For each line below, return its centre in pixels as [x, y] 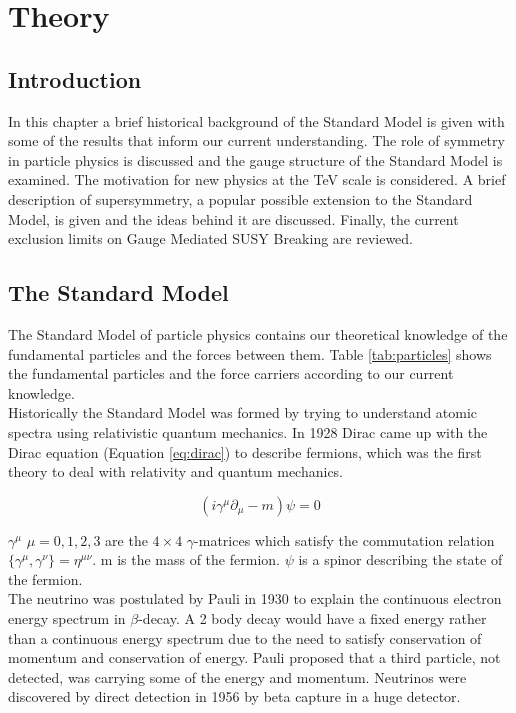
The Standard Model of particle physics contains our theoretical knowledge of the [258, 333]
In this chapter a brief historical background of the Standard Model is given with [256, 120]
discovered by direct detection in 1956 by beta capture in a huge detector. [234, 696]
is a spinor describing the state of [400, 559]
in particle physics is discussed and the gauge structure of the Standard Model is [255, 159]
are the [126, 539]
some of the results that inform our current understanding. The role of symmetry [256, 140]
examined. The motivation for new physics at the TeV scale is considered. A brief [257, 179]
